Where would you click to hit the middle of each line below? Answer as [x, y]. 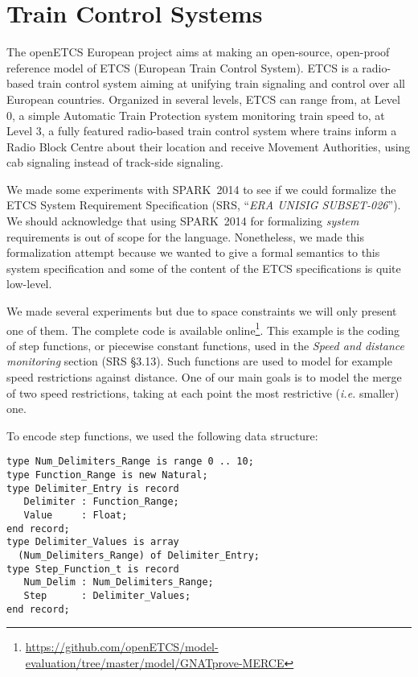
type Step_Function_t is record [93, 569]
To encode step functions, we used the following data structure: [162, 435]
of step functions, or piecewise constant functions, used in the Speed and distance [205, 345]
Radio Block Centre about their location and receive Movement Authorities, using [209, 146]
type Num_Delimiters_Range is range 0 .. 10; [130, 462]
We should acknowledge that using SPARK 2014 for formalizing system [183, 221]
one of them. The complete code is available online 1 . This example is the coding [203, 328]
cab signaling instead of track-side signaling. [115, 162]
